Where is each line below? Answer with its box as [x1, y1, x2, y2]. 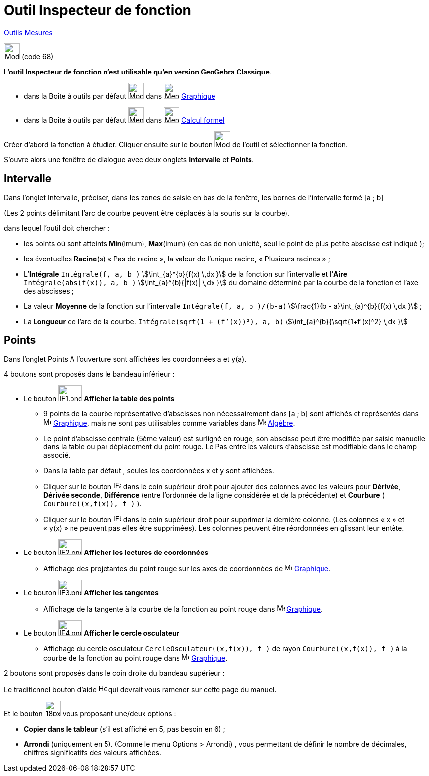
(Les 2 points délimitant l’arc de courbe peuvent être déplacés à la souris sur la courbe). [4, 208, 290, 217]
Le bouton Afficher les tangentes [24, 589, 159, 597]
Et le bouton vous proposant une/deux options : [4, 709, 176, 718]
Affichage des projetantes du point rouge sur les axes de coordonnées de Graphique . [43, 564, 330, 573]
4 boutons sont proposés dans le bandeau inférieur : [4, 370, 175, 379]
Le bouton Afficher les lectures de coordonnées [24, 548, 209, 557]
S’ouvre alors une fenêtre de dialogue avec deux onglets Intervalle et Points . [4, 155, 254, 164]
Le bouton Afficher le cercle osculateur [24, 629, 179, 638]
